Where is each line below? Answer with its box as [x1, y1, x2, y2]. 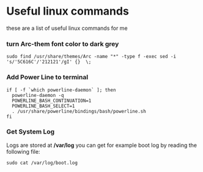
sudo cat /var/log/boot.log [6, 160, 78, 166]
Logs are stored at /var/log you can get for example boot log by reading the [6, 142, 197, 149]
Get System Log [6, 127, 55, 136]
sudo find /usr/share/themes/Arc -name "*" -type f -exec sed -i [6, 54, 176, 60]
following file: [6, 148, 40, 155]
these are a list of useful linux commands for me [6, 24, 128, 32]
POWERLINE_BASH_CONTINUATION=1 [12, 98, 92, 104]
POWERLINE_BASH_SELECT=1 [12, 102, 75, 109]
